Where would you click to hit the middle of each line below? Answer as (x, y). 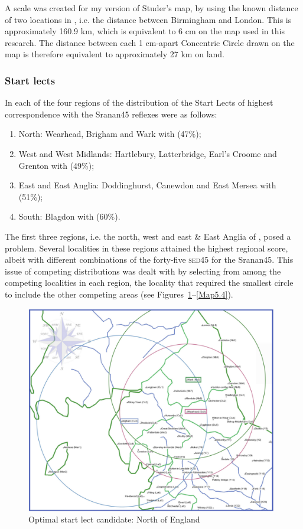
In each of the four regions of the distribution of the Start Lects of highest (139, 102)
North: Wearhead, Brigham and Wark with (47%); (110, 134)
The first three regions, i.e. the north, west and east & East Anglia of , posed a (148, 236)
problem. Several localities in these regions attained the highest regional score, (146, 248)
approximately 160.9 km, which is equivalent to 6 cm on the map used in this (145, 31)
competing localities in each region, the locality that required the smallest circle (149, 283)
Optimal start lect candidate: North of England (114, 519)
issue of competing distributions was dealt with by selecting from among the (143, 271)
